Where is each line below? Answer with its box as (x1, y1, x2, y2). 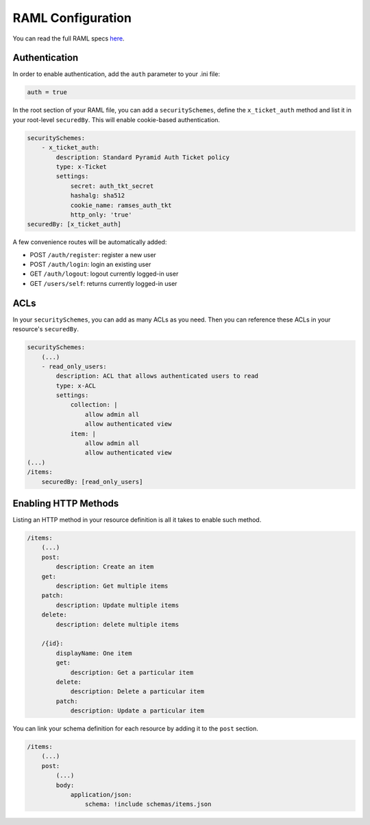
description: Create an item (56, 563, 154, 571)
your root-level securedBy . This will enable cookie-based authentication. (12, 115, 221, 123)
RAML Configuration (12, 10, 132, 25)
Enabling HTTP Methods (12, 498, 119, 510)
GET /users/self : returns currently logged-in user (29, 279, 177, 287)
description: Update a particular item (70, 707, 205, 715)
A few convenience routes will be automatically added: (12, 238, 167, 246)
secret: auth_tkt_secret (70, 182, 154, 190)
